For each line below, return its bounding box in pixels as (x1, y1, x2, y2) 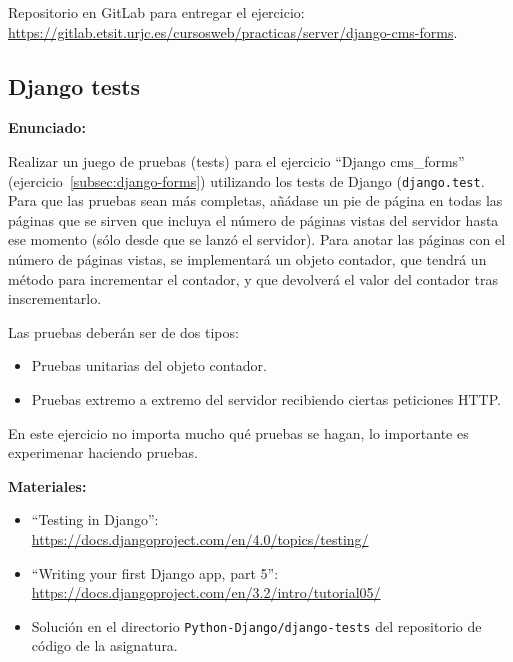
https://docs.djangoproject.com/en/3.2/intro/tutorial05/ (31, 582, 381, 603)
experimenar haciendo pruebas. (8, 442, 198, 463)
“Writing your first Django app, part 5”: (31, 562, 279, 583)
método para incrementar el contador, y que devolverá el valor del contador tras (8, 268, 498, 289)
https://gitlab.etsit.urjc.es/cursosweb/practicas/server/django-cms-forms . (8, 21, 458, 42)
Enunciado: (8, 117, 86, 138)
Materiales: (8, 475, 87, 496)
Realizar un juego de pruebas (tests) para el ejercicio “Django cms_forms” (8, 150, 465, 171)
